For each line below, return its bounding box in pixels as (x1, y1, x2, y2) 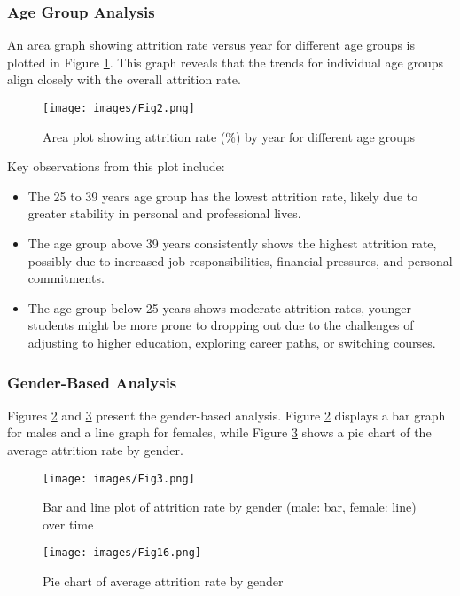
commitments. (27, 269, 105, 287)
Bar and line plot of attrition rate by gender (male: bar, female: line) (43, 498, 417, 516)
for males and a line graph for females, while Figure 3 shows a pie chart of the (7, 423, 432, 442)
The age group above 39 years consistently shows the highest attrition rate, (27, 234, 437, 253)
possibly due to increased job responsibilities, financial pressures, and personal (27, 251, 453, 270)
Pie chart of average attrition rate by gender (43, 572, 284, 591)
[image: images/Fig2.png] (43, 102, 195, 114)
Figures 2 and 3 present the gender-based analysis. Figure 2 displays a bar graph (7, 405, 446, 424)
